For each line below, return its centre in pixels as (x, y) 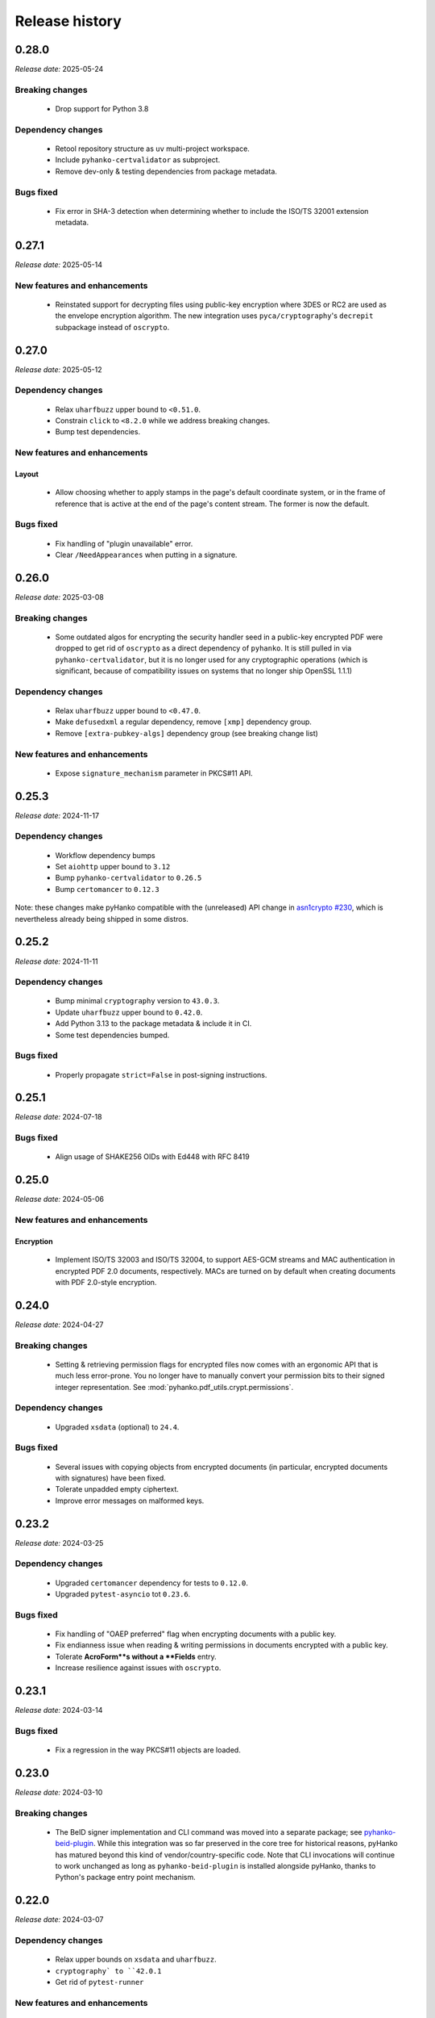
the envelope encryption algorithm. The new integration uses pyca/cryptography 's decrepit (214, 316)
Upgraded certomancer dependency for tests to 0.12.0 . (152, 1583)
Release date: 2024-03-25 (59, 1543)
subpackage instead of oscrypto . (112, 327)
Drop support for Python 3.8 (102, 109)
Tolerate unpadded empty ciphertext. (117, 1489)
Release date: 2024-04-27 (59, 1325)
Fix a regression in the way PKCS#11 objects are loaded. (148, 1750)
